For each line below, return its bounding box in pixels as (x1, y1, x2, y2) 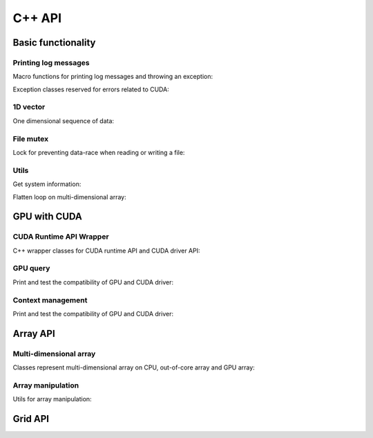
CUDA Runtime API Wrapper (12, 232, 110, 241)
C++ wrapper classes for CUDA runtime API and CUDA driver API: (12, 246, 200, 255)
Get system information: (12, 180, 82, 188)
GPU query (12, 264, 50, 273)
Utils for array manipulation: (12, 395, 93, 403)
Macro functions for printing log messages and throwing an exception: (12, 73, 213, 81)
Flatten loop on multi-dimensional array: (12, 192, 127, 201)
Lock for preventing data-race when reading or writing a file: (12, 148, 185, 156)
